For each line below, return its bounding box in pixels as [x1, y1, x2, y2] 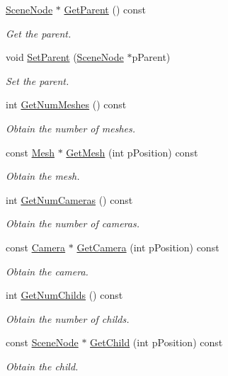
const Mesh [6, 144, 55, 159]
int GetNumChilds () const [6, 287, 123, 302]
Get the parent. [6, 25, 72, 40]
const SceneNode [6, 335, 79, 350]
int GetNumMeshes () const [6, 97, 127, 112]
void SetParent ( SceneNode [6, 50, 124, 64]
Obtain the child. [6, 358, 79, 373]
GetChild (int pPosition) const [90, 335, 223, 350]
